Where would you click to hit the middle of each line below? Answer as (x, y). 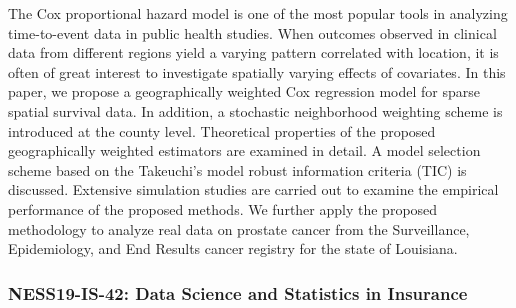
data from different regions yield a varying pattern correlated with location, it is (253, 52)
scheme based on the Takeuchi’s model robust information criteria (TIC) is (237, 169)
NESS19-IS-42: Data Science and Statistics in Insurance (238, 292)
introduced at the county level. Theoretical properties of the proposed (222, 130)
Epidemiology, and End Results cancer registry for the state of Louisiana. (233, 248)
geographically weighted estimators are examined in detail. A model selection (244, 150)
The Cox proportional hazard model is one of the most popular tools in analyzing (258, 13)
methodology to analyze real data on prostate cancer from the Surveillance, (239, 228)
